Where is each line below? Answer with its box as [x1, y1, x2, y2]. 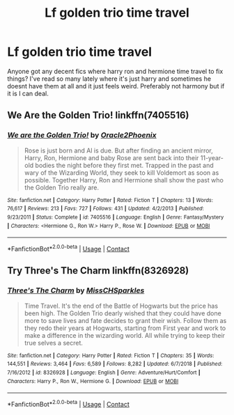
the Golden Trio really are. [24, 183, 100, 191]
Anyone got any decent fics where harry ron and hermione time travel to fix [7, 67, 224, 75]
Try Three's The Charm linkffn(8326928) [7, 265, 189, 276]
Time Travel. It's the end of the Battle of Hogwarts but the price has [24, 302, 218, 310]
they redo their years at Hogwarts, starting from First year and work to [24, 324, 226, 332]
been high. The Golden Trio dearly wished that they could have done [24, 308, 221, 318]
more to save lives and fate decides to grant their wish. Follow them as [24, 316, 227, 324]
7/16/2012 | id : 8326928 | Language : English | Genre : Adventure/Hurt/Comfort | [7, 369, 201, 376]
